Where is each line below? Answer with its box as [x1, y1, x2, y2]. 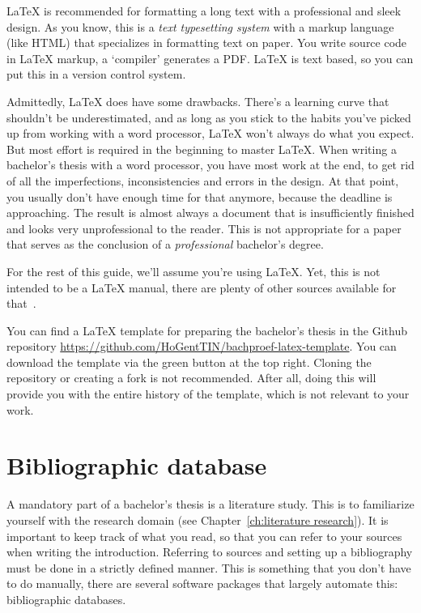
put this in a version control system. [6, 66, 186, 83]
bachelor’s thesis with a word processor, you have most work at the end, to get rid [6, 156, 415, 173]
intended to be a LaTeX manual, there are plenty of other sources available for [6, 279, 397, 296]
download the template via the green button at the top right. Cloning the [6, 353, 372, 370]
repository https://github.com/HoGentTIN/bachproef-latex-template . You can [6, 338, 397, 355]
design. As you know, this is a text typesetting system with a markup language [6, 18, 394, 35]
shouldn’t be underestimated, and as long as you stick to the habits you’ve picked [6, 109, 411, 126]
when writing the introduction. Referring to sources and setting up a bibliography [6, 543, 413, 560]
